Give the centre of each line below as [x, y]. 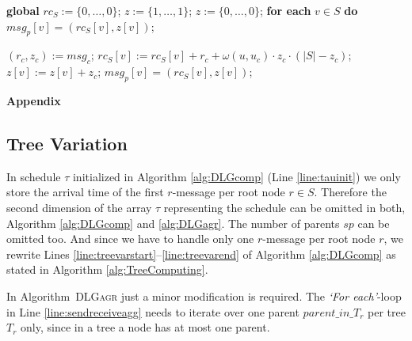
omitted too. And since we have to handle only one [130, 239]
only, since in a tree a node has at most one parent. [145, 327]
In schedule [34, 176]
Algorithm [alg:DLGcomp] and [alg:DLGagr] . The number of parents [173, 223]
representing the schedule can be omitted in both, [284, 207]
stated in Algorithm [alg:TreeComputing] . [107, 269]
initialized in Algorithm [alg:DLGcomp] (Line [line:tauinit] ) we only [237, 176]
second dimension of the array [79, 207]
